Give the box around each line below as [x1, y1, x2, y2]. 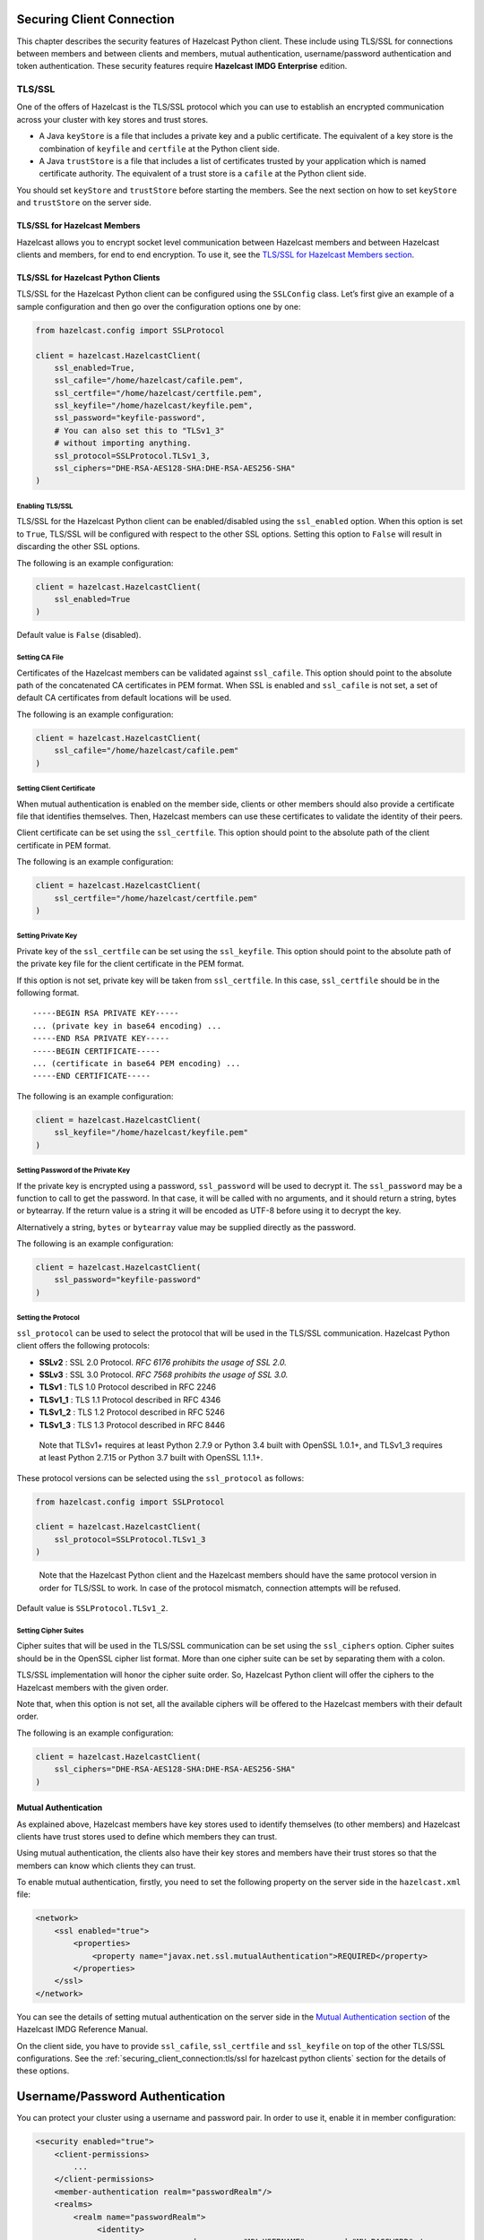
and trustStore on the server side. [16, 197, 152, 208]
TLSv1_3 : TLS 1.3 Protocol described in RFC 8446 [39, 1419, 226, 1430]
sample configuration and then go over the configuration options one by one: [16, 301, 301, 312]
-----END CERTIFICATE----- [32, 1071, 151, 1081]
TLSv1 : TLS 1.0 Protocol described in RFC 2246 [39, 1382, 217, 1392]
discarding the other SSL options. [16, 541, 141, 552]
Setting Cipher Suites [16, 1626, 84, 1635]
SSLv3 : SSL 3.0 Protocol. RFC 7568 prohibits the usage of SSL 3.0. [39, 1369, 289, 1380]
